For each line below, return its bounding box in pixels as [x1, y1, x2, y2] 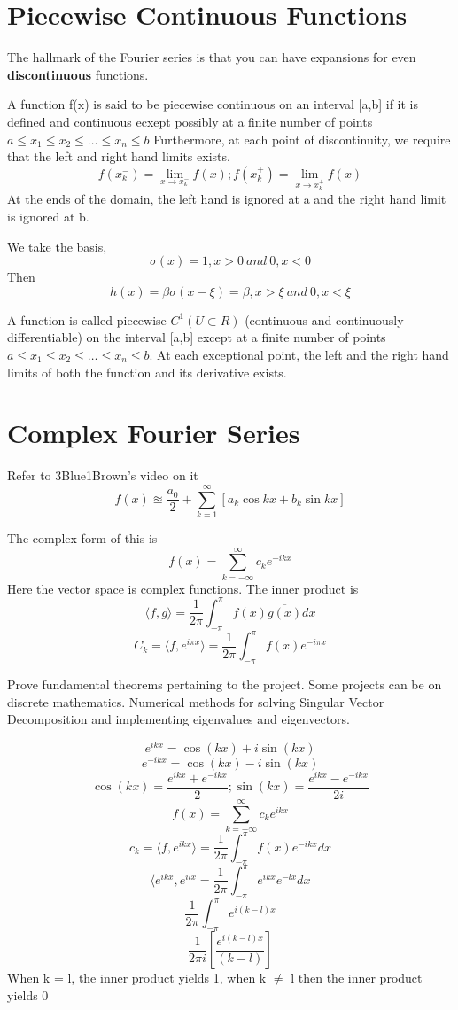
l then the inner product [291, 968, 423, 987]
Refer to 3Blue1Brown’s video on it [7, 466, 198, 485]
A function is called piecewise [7, 310, 167, 329]
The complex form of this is [7, 529, 158, 548]
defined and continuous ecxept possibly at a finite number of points [7, 112, 373, 130]
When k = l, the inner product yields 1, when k [7, 968, 267, 987]
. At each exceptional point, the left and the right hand [149, 346, 449, 364]
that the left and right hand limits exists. [7, 147, 230, 166]
